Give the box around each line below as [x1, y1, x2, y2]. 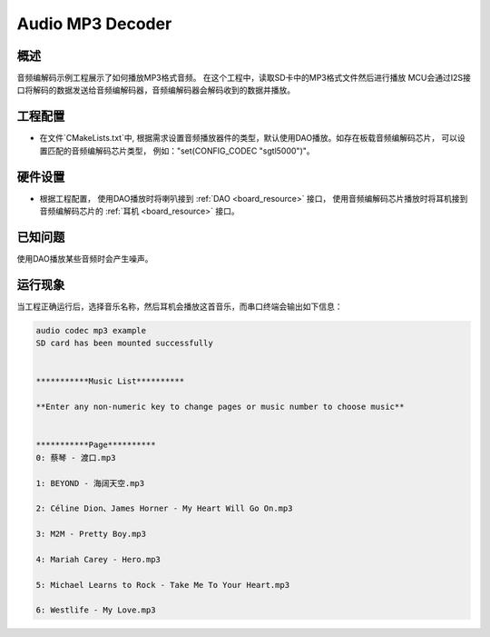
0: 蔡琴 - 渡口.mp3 [35, 453, 116, 463]
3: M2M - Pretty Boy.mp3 [35, 529, 147, 540]
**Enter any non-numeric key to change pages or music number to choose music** [35, 402, 405, 413]
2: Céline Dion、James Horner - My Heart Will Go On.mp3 [35, 503, 293, 513]
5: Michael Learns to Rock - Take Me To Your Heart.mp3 [35, 580, 290, 590]
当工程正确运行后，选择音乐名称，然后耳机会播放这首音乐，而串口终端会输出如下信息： [16, 301, 343, 312]
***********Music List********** [35, 376, 185, 386]
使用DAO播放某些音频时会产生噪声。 [16, 253, 153, 264]
